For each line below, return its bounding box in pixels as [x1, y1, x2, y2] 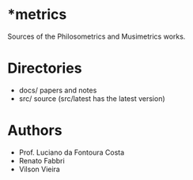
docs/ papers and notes [18, 85, 97, 95]
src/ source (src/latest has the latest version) [18, 93, 165, 103]
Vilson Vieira [18, 164, 60, 174]
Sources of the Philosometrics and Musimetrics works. [7, 32, 186, 41]
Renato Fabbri [18, 156, 65, 165]
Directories [7, 59, 82, 77]
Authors [7, 122, 62, 140]
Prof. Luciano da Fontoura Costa [18, 148, 125, 157]
